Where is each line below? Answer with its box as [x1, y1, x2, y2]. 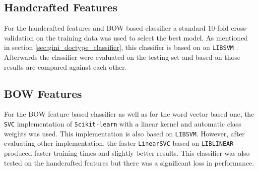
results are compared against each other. [4, 61, 127, 72]
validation [4, 32, 34, 43]
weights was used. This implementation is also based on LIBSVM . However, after [4, 128, 245, 138]
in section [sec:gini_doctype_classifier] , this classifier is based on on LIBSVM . [4, 42, 238, 52]
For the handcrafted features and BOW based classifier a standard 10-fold [4, 23, 229, 33]
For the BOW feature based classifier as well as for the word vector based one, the [4, 109, 254, 119]
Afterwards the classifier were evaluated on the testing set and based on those [4, 52, 241, 62]
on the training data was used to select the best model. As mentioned [36, 32, 248, 43]
